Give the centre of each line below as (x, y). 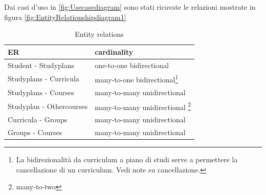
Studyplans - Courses (41, 92)
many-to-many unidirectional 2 (143, 106)
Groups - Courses (35, 132)
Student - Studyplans (41, 65)
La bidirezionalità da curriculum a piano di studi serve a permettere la (127, 159)
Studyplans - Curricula (43, 79)
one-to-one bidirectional (132, 65)
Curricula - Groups (38, 120)
